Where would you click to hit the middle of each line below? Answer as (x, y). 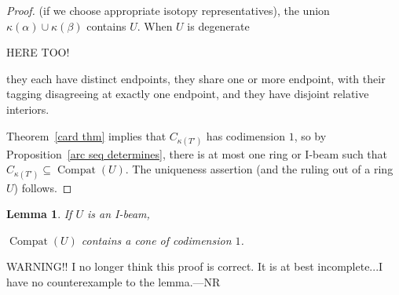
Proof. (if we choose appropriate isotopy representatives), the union (168, 10)
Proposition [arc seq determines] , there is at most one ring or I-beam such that (197, 153)
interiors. (28, 109)
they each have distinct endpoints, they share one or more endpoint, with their (196, 78)
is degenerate (218, 25)
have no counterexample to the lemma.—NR (113, 281)
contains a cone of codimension (156, 240)
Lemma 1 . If (39, 214)
